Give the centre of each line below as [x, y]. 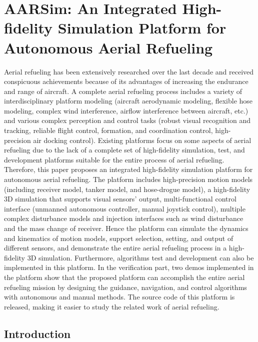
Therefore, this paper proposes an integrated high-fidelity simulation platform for [128, 169]
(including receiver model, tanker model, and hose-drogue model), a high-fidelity [127, 189]
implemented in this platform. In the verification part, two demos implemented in [129, 267]
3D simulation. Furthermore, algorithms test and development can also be [140, 257]
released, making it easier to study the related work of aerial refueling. [112, 306]
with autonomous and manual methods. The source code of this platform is [119, 297]
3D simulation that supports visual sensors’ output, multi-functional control [120, 199]
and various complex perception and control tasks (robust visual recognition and [127, 120]
